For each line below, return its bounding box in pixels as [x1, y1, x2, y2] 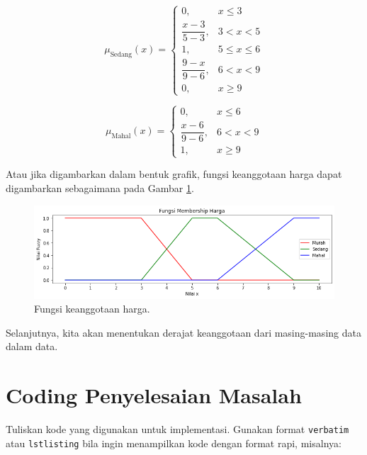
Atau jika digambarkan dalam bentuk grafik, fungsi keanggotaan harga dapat [6, 167, 342, 181]
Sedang [110, 51, 132, 59]
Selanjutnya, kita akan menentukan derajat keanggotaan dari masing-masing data [6, 325, 361, 339]
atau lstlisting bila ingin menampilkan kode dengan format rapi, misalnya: [6, 435, 341, 450]
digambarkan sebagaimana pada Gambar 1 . [6, 181, 194, 196]
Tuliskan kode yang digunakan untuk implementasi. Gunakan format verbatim [6, 422, 349, 437]
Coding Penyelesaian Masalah [6, 381, 302, 410]
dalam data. [6, 339, 58, 354]
